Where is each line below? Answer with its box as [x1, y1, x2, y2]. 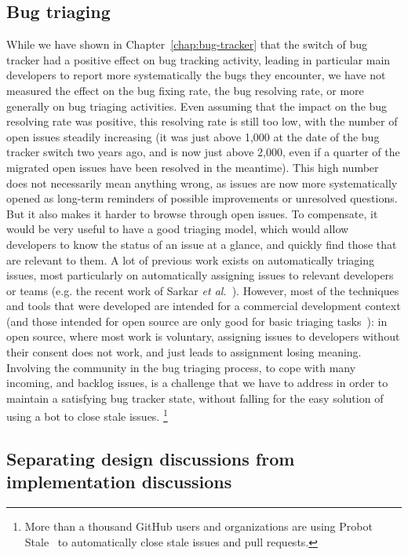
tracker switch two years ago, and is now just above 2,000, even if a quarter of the [6, 144, 400, 160]
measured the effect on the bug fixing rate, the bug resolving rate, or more [6, 82, 364, 98]
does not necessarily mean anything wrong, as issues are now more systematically [6, 174, 398, 191]
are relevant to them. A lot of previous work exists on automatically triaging [6, 251, 375, 268]
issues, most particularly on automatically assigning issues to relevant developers [6, 267, 394, 283]
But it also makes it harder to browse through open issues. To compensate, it [6, 205, 378, 221]
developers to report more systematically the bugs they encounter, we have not [6, 67, 386, 83]
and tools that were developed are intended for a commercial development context [6, 298, 401, 314]
